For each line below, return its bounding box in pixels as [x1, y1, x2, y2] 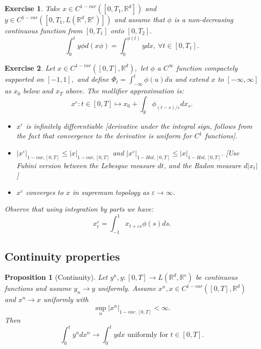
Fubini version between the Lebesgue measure [16, 160, 155, 170]
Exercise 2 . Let [5, 62, 55, 73]
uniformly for [127, 331, 168, 339]
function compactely [176, 62, 238, 73]
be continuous [195, 272, 238, 282]
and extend [175, 74, 209, 84]
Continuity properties [5, 248, 120, 264]
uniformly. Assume [98, 283, 156, 293]
